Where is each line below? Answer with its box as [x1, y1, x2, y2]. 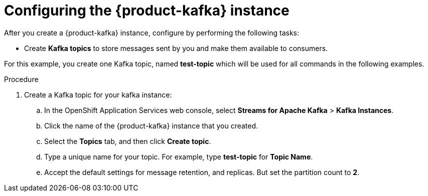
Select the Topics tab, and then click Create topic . [44, 136, 211, 145]
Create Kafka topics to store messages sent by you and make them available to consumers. [24, 43, 328, 52]
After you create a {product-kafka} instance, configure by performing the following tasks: [4, 28, 299, 37]
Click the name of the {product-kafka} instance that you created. [44, 121, 258, 130]
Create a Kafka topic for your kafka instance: [24, 90, 172, 99]
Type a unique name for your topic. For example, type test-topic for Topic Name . [44, 152, 313, 161]
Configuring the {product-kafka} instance [4, 2, 290, 19]
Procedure [4, 74, 39, 83]
